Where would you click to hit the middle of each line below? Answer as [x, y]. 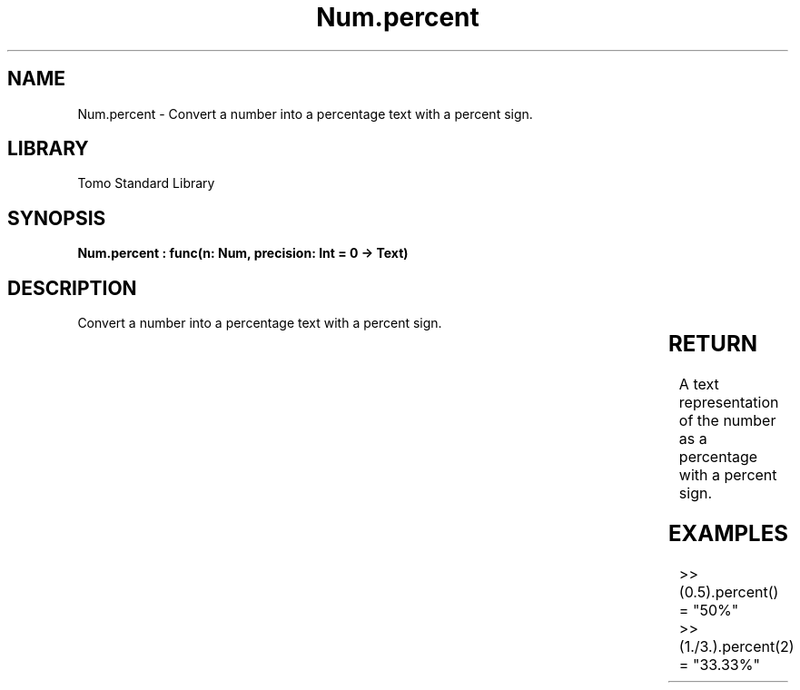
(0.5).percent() [729, 591]
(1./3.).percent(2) [736, 646]
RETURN [712, 344]
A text [699, 384]
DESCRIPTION [72, 288]
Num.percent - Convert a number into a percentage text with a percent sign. [305, 113]
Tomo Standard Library [146, 183]
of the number [727, 421]
